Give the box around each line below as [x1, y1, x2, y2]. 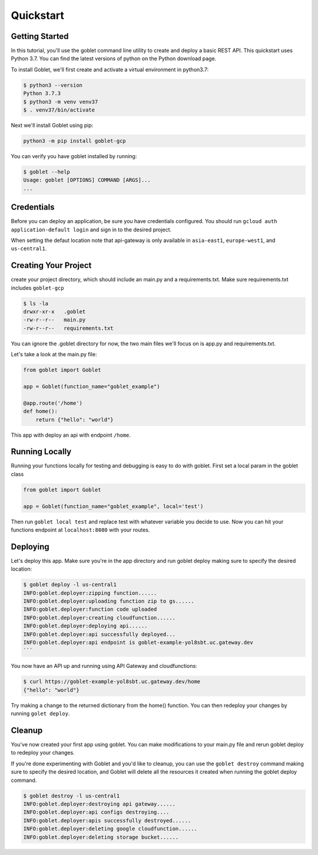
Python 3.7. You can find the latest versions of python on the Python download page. [11, 55, 217, 62]
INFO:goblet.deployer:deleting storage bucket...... [23, 834, 179, 840]
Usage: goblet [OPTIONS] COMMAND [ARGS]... [23, 177, 151, 184]
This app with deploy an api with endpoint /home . [11, 431, 131, 438]
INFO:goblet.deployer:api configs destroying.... [23, 809, 170, 815]
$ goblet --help [23, 168, 71, 175]
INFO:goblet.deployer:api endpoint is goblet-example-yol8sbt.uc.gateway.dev [23, 639, 253, 646]
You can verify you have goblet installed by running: [11, 152, 137, 159]
